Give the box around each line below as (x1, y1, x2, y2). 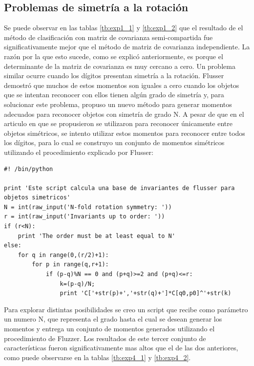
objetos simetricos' (4, 194, 71, 201)
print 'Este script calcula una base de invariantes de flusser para (4, 184, 235, 192)
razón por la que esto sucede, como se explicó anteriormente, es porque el (4, 51, 223, 61)
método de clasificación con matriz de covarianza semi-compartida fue (4, 32, 213, 42)
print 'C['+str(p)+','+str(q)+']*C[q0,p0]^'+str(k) (60, 290, 232, 297)
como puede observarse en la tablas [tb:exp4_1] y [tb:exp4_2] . (4, 352, 191, 362)
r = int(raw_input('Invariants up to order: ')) (4, 213, 165, 220)
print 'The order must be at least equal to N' (18, 232, 175, 239)
